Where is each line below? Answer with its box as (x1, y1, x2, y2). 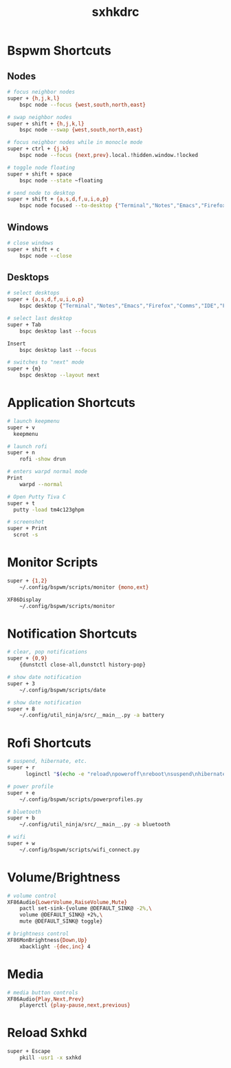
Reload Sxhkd (7, 1025, 87, 1040)
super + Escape (7, 1048, 51, 1055)
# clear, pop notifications (7, 649, 88, 656)
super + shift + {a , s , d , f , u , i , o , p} (7, 196, 109, 203)
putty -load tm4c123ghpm (13, 506, 85, 513)
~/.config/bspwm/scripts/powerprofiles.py (19, 796, 143, 803)
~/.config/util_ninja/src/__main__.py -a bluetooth (19, 821, 170, 828)
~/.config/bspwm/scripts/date (19, 687, 107, 693)
